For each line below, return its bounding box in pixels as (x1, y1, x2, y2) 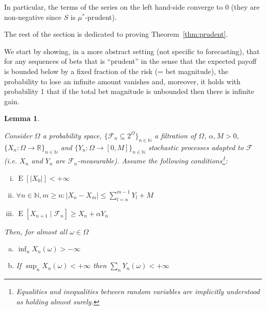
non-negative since (4, 11, 62, 22)
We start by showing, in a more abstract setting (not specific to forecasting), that (4, 45, 260, 56)
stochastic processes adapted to (148, 141, 244, 152)
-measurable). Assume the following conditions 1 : (77, 154, 228, 166)
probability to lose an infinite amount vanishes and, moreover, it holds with (4, 76, 241, 86)
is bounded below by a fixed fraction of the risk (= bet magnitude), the (4, 65, 229, 76)
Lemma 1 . (4, 113, 40, 124)
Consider (4, 130, 32, 140)
